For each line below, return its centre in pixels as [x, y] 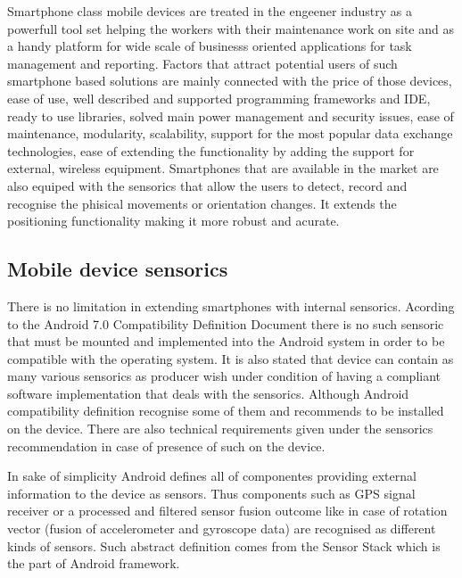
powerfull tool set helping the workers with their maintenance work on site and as [231, 28]
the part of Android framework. [94, 563]
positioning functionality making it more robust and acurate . [173, 221]
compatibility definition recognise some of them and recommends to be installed [226, 411]
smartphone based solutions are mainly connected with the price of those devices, [230, 81]
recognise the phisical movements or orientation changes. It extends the [202, 203]
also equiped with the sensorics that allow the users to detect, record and [207, 185]
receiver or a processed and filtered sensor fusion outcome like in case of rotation [227, 511]
